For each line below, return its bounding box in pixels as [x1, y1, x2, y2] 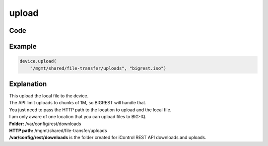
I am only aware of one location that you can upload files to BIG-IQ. [9, 114, 146, 120]
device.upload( [19, 59, 57, 64]
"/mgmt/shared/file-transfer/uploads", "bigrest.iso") [30, 65, 166, 71]
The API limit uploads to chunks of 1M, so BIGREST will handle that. [9, 100, 146, 106]
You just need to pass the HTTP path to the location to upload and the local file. [9, 107, 172, 113]
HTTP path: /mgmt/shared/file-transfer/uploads [9, 128, 107, 134]
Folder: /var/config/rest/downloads [9, 121, 81, 127]
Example [9, 42, 37, 51]
